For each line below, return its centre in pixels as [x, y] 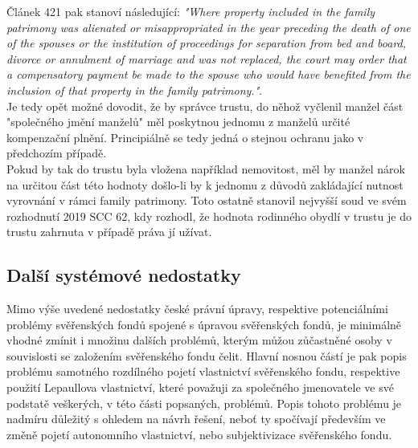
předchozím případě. [57, 153]
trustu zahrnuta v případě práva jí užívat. [109, 232]
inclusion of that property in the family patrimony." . [135, 90]
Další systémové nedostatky [124, 275]
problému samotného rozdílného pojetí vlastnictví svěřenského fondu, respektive [203, 371]
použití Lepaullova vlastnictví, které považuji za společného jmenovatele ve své [200, 387]
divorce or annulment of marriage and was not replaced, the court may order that [207, 58]
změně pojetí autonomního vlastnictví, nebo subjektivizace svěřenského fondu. [199, 434]
